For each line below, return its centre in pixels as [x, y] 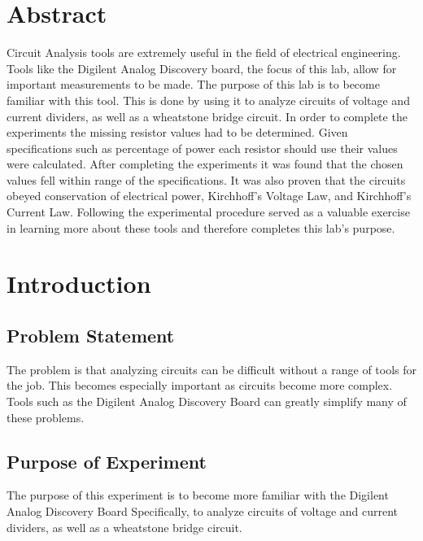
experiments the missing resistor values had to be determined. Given [177, 132]
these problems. [46, 417]
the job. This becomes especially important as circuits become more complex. [200, 385]
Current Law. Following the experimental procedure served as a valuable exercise [208, 212]
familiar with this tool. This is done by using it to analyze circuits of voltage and [208, 100]
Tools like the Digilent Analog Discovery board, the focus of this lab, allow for [202, 68]
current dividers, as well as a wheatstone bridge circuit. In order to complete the [207, 116]
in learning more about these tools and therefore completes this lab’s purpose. [201, 227]
